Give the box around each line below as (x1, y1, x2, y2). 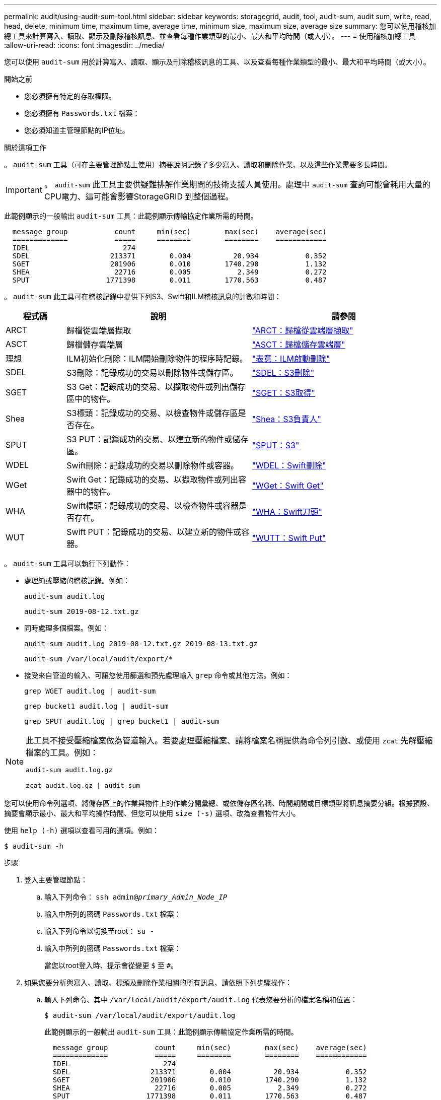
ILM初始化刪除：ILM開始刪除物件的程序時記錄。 (66, 354, 248, 364)
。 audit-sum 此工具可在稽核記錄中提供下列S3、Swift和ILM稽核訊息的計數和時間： (4, 292, 281, 301)
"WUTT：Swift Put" (252, 533, 326, 543)
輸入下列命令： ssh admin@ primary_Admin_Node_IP (44, 892, 228, 901)
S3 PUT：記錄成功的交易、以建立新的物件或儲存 (66, 434, 249, 444)
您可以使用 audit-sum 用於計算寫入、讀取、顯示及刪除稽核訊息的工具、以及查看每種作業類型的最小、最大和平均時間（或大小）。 (4, 57, 430, 66)
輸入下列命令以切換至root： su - (44, 927, 155, 935)
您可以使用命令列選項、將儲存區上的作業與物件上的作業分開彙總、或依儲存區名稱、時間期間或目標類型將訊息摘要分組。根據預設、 (4, 799, 434, 807)
